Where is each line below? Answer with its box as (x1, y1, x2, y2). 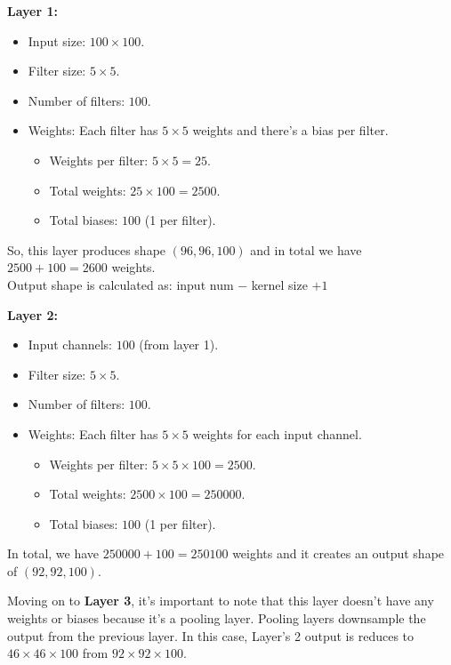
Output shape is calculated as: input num (7, 275, 234, 293)
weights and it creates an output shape (232, 544, 445, 563)
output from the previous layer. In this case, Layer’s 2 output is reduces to (7, 626, 415, 645)
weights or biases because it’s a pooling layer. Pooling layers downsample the (7, 609, 426, 628)
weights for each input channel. (192, 424, 362, 443)
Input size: (28, 31, 86, 50)
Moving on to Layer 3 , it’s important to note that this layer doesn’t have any (7, 591, 434, 610)
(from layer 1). (139, 335, 219, 354)
